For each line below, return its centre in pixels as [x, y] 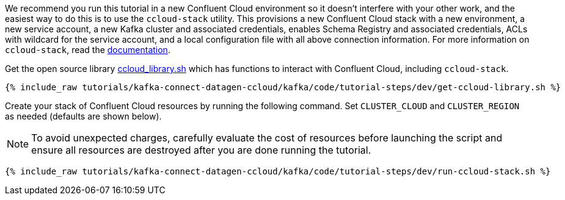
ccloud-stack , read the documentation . [88, 50]
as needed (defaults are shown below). [83, 116]
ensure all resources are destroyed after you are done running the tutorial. [201, 150]
